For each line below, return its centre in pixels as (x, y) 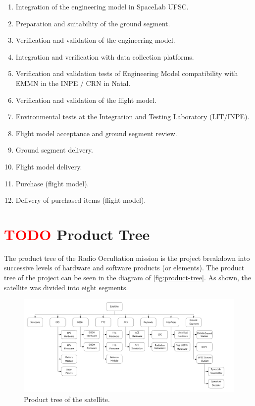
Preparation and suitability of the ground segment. (93, 23)
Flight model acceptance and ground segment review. (96, 133)
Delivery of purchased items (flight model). (81, 200)
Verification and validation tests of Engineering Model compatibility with (127, 73)
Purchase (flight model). (52, 183)
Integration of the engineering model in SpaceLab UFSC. (102, 6)
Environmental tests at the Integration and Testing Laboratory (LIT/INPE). (132, 117)
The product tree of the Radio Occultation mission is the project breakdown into (127, 258)
